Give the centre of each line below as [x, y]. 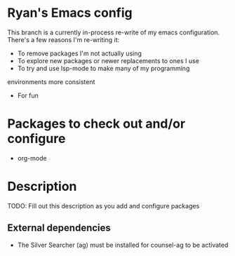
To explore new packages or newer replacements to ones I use [108, 60]
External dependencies [59, 228]
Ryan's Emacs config [70, 13]
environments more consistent [51, 81]
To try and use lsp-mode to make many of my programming [103, 68]
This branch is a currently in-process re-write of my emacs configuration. [114, 32]
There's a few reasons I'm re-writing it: [63, 39]
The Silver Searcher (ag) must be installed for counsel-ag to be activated [123, 245]
